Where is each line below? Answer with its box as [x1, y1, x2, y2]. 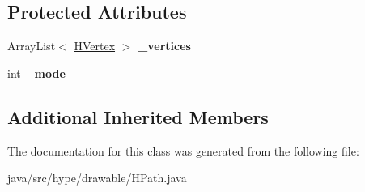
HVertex [74, 37, 116, 54]
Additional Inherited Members [7, 104, 269, 129]
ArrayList [7, 37, 56, 54]
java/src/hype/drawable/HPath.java [7, 169, 187, 186]
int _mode [7, 64, 66, 81]
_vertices [138, 37, 191, 54]
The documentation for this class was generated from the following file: [7, 142, 359, 159]
